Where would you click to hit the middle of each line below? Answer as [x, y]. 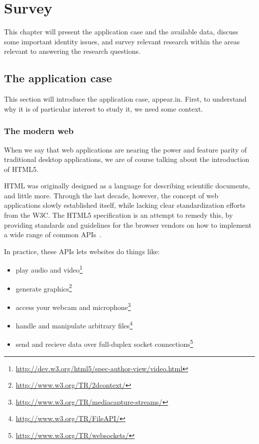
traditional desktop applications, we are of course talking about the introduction [127, 159]
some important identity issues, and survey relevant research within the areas [122, 41]
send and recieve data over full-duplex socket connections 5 [104, 343]
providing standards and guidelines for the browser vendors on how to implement [128, 224]
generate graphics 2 [44, 288]
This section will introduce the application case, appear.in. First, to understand [125, 99]
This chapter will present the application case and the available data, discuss [121, 32]
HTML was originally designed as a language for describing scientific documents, [127, 186]
